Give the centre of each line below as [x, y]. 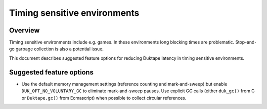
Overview [24, 30]
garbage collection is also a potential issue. [60, 49]
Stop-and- [246, 42]
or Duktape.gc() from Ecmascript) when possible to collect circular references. [104, 98]
